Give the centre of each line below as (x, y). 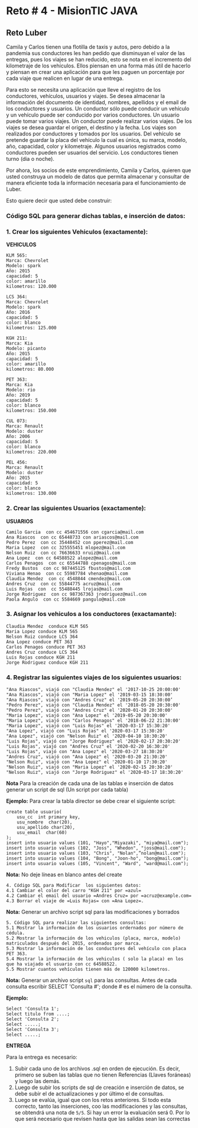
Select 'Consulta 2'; (33, 1019)
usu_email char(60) (42, 833)
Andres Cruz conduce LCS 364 (42, 652)
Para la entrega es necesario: (42, 1057)
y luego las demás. (38, 1081)
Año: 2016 (18, 312)
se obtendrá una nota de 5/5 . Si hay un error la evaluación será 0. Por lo (102, 1113)
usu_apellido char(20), (46, 828)
